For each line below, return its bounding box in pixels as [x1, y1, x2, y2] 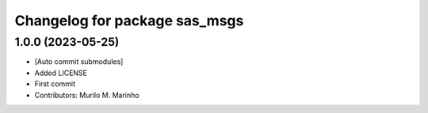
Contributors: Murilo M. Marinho [34, 90, 139, 100]
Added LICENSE [34, 68, 87, 77]
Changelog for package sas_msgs [14, 12, 244, 29]
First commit [34, 79, 75, 89]
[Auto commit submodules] [34, 57, 124, 66]
